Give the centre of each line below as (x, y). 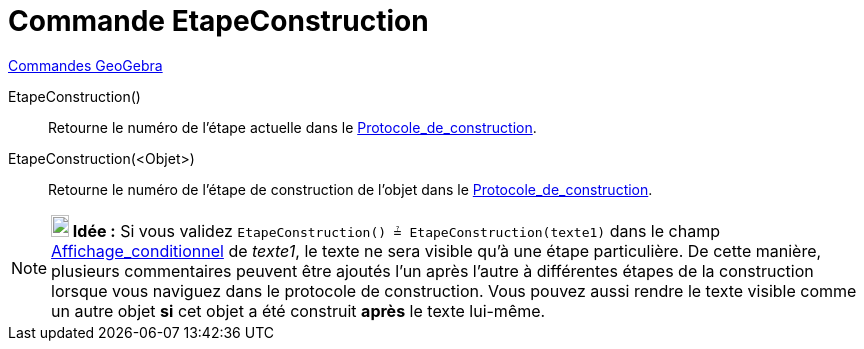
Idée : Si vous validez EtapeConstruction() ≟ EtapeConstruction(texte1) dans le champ (396, 230)
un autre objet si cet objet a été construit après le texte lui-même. (298, 310)
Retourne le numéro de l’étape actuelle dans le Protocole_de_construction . (292, 127)
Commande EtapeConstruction (218, 21)
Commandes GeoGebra (85, 65)
